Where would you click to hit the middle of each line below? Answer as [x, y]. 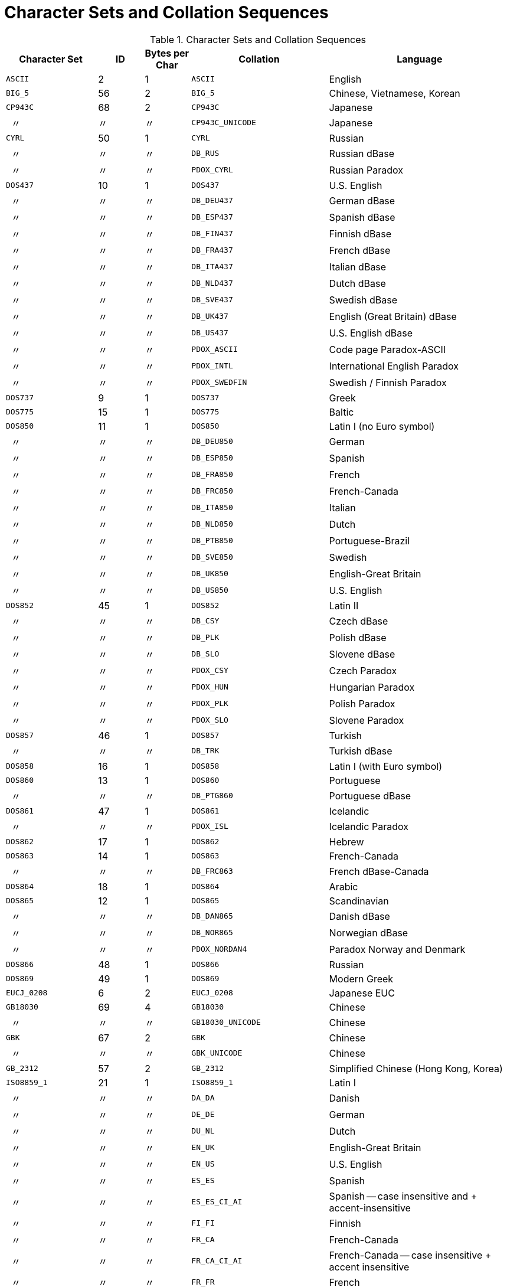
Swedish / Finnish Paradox [388, 382]
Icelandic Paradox [369, 826]
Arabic [344, 886]
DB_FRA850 [212, 475]
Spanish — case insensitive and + [403, 1196]
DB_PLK [205, 638]
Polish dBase [358, 637]
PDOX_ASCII [215, 349]
